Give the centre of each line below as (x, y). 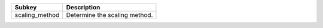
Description (83, 7)
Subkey (26, 7)
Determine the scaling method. (109, 15)
